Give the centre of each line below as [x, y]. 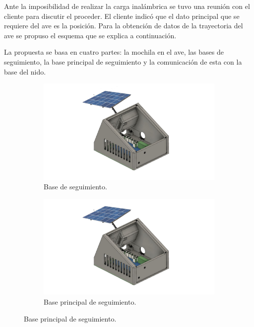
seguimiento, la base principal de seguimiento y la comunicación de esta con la [123, 61]
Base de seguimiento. [75, 187]
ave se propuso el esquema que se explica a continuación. [90, 35]
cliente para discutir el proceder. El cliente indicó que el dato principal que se [122, 16]
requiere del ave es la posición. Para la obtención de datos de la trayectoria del [124, 26]
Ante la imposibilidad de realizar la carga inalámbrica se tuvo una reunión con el [127, 6]
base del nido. [25, 71]
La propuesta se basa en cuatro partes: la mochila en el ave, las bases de [114, 52]
